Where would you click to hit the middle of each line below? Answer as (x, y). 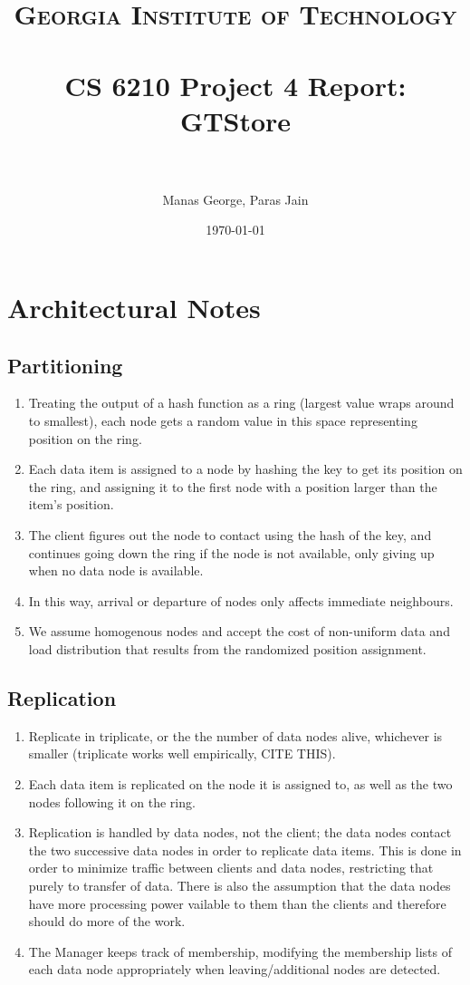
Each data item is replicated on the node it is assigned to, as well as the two (240, 783)
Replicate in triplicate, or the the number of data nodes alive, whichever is (235, 735)
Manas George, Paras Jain (235, 199)
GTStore (235, 120)
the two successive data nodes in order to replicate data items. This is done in (245, 850)
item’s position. (71, 504)
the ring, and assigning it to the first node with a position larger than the (233, 486)
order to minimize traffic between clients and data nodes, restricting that (231, 868)
